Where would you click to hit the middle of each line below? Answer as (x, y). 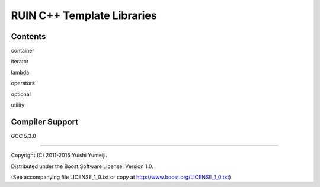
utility (18, 105)
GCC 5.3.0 (24, 136)
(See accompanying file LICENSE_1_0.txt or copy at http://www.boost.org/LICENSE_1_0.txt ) (121, 177)
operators (23, 83)
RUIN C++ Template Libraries (84, 15)
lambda (20, 72)
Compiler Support (45, 122)
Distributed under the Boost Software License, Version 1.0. (82, 166)
